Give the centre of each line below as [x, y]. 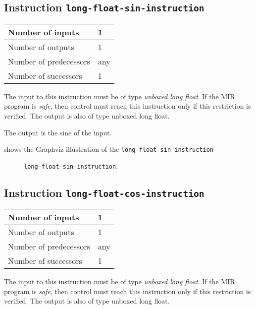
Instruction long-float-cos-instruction [104, 192]
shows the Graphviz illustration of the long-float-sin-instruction [109, 149]
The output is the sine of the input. [58, 132]
